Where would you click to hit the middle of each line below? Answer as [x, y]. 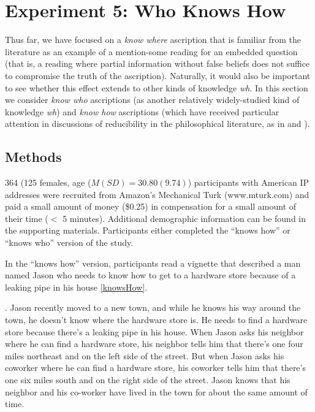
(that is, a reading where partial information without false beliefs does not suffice [157, 63]
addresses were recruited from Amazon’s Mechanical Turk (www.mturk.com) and [157, 194]
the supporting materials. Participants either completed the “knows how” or [148, 230]
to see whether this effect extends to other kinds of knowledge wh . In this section [157, 87]
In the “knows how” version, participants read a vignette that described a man [153, 263]
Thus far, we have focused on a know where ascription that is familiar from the [153, 40]
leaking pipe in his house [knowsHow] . [76, 287]
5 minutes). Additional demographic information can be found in [184, 218]
